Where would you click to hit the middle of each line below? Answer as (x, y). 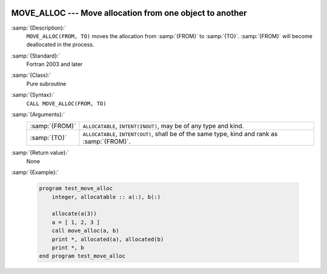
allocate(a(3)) (74, 214)
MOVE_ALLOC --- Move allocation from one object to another (129, 13)
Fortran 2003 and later (54, 64)
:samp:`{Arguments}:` (38, 114)
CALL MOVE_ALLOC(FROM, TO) (66, 103)
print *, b (68, 247)
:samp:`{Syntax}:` (33, 95)
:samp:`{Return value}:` (40, 153)
